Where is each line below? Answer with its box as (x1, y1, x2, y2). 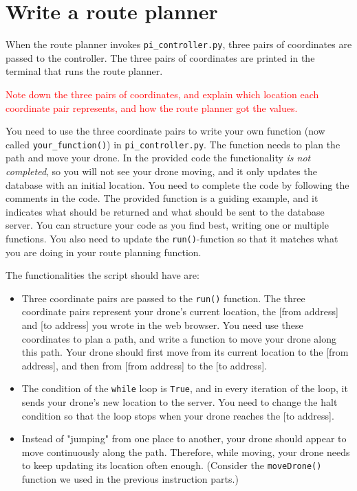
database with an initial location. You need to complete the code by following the (6, 177, 349, 192)
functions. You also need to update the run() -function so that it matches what (6, 231, 338, 245)
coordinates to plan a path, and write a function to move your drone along (21, 331, 337, 345)
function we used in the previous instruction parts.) (21, 472, 239, 486)
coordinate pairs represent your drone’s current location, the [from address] (21, 304, 338, 319)
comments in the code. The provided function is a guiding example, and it (6, 191, 318, 205)
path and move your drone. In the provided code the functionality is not (6, 150, 311, 165)
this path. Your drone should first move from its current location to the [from (21, 345, 349, 359)
